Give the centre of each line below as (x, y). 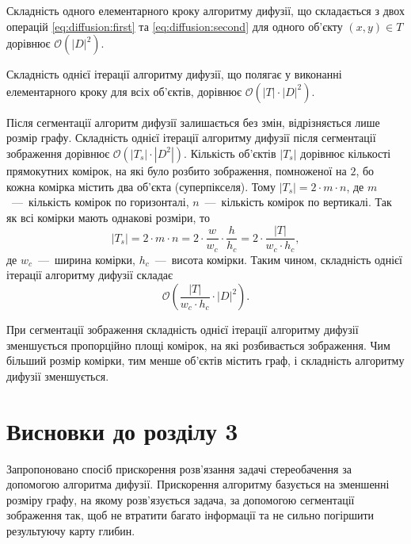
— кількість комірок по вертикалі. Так (298, 202)
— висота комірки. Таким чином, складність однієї (278, 259)
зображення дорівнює (58, 153)
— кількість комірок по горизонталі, (100, 202)
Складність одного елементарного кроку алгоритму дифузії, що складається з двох (205, 10)
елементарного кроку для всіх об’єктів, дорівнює (124, 91)
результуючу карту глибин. (71, 530)
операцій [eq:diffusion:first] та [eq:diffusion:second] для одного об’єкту (175, 26)
